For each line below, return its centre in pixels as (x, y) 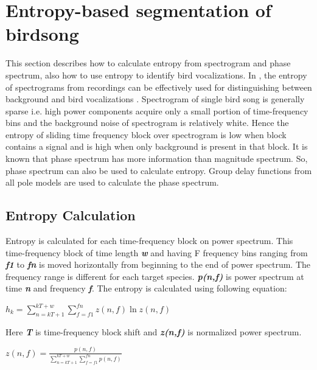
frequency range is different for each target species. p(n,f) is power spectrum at (155, 276)
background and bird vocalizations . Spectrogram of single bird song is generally (155, 99)
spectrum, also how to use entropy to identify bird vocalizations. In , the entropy (156, 75)
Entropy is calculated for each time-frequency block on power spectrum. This (149, 241)
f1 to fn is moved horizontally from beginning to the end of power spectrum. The (158, 264)
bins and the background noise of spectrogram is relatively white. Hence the (147, 123)
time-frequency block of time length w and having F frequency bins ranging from (157, 252)
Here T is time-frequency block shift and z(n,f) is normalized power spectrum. (154, 331)
